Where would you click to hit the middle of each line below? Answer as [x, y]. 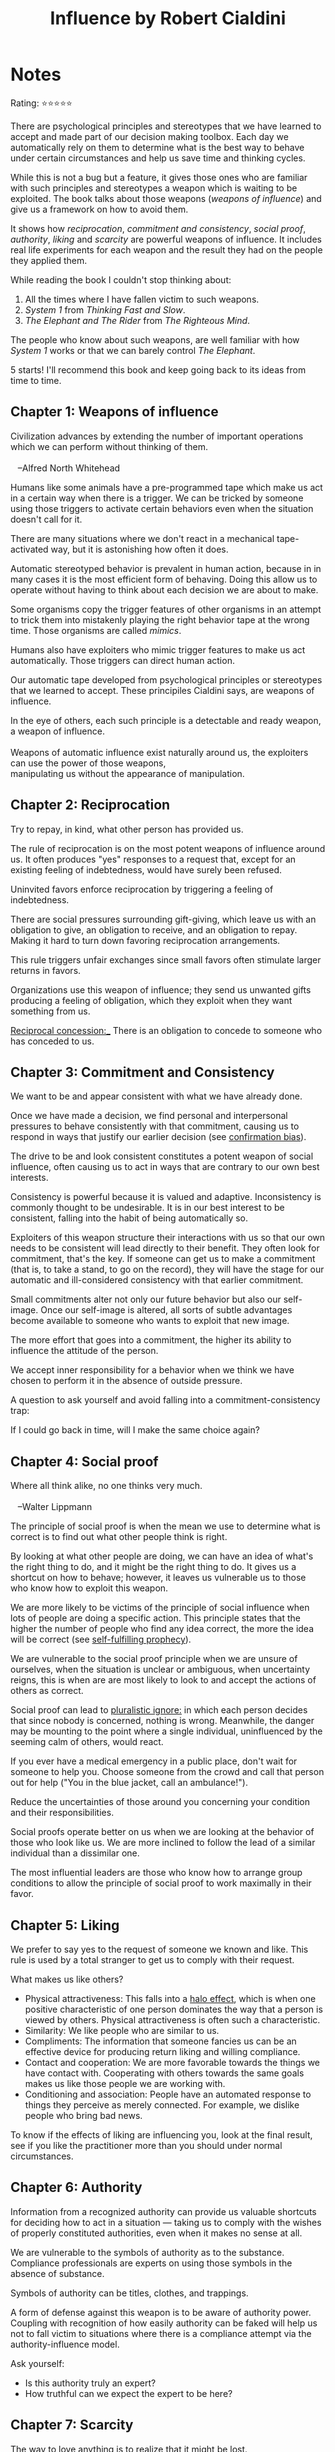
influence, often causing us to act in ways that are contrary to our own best [165, 1167]
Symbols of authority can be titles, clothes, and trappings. [129, 2293]
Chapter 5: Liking [65, 1925]
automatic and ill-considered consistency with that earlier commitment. [157, 1280]
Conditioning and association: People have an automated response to [168, 2094]
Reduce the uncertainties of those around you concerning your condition [160, 1802]
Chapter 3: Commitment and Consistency [142, 1072]
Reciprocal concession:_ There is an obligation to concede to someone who [166, 1030]
